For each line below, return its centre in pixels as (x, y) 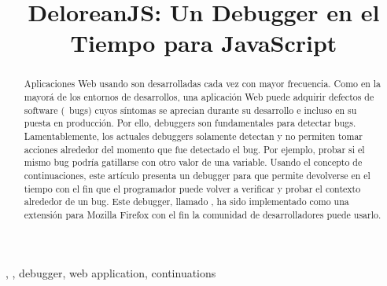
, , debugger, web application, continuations (111, 272)
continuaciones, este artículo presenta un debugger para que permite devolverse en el (197, 175)
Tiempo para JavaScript (204, 43)
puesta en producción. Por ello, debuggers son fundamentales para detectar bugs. (190, 123)
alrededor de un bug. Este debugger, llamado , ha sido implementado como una (186, 202)
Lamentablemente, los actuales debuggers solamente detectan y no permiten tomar (193, 136)
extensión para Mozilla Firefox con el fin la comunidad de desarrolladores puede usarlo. (203, 214)
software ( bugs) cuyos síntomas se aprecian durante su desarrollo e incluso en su (190, 110)
